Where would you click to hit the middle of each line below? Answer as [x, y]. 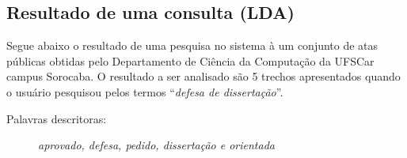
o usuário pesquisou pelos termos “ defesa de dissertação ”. [145, 91]
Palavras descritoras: [57, 118]
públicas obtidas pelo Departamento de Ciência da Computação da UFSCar [190, 60]
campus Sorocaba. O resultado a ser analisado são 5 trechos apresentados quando [203, 76]
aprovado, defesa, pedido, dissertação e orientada [156, 145]
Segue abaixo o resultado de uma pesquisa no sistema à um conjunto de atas [192, 45]
